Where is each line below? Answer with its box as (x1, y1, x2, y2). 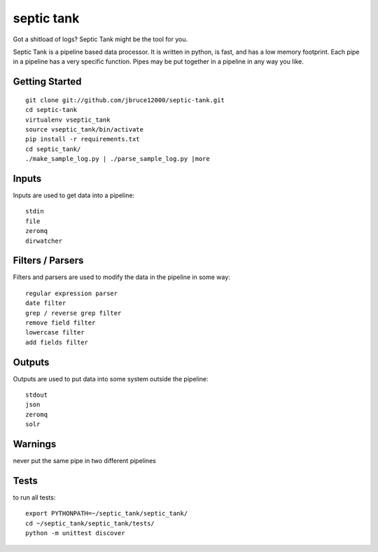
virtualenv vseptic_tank (25, 115, 111, 124)
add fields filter (25, 338, 89, 346)
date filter (25, 299, 66, 307)
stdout (25, 391, 48, 399)
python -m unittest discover (25, 529, 125, 537)
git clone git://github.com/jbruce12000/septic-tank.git (25, 96, 225, 104)
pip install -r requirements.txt (25, 135, 140, 143)
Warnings (13, 438, 57, 451)
